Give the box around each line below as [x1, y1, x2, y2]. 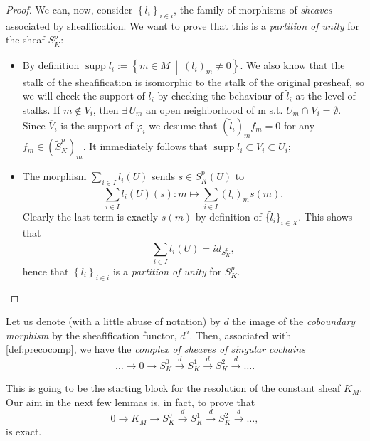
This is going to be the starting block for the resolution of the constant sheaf [6, 381, 341, 395]
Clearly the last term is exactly [22, 209, 159, 224]
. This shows [298, 209, 353, 224]
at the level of [295, 88, 356, 103]
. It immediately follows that [83, 139, 208, 154]
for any [283, 117, 315, 132]
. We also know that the [240, 58, 345, 73]
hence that [22, 263, 69, 278]
